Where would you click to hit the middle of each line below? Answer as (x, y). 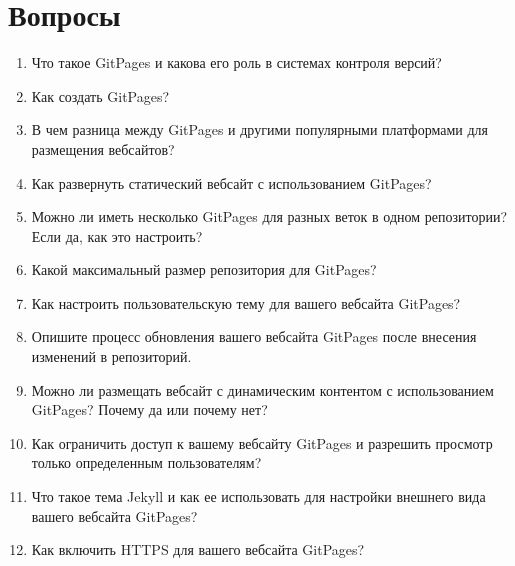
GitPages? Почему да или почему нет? (149, 409)
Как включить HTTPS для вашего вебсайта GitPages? (198, 549)
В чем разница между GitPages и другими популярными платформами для (259, 129)
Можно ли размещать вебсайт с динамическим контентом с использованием (262, 389)
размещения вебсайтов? (103, 148)
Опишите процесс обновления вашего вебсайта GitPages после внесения (254, 336)
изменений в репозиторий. (111, 356)
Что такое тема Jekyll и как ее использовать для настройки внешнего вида (258, 496)
